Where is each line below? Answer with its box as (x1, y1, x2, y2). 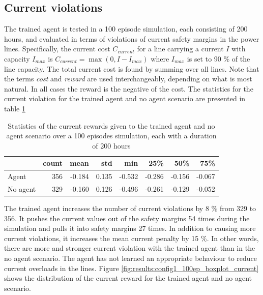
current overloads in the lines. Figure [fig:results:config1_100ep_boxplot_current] (4, 262, 259, 273)
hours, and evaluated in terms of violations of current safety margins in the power (4, 33, 259, 44)
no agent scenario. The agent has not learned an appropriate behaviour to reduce (4, 253, 257, 263)
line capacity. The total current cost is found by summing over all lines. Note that (4, 63, 259, 74)
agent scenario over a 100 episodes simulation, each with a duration (6, 130, 217, 141)
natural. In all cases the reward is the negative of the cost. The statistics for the (4, 83, 253, 94)
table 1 (4, 103, 25, 113)
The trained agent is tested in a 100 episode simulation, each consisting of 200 (4, 23, 248, 34)
